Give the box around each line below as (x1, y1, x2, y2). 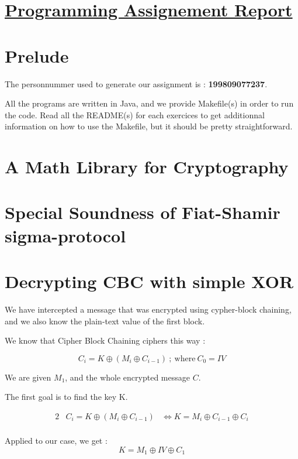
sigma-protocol (5, 223, 126, 247)
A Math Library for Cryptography (5, 155, 289, 179)
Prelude (5, 43, 69, 67)
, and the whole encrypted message (65, 371, 190, 383)
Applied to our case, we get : (5, 434, 108, 446)
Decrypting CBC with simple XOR (5, 269, 294, 293)
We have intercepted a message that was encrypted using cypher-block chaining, (5, 303, 292, 315)
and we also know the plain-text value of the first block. (5, 314, 205, 327)
